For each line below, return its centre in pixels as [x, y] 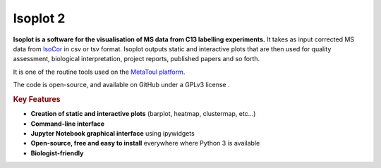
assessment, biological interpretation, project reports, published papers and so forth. [137, 59]
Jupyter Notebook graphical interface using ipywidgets [113, 133]
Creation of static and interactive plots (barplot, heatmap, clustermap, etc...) [143, 114]
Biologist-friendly [57, 153]
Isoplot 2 [39, 18]
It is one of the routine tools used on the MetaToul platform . [99, 72]
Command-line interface [68, 124]
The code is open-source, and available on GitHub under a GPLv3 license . [121, 85]
